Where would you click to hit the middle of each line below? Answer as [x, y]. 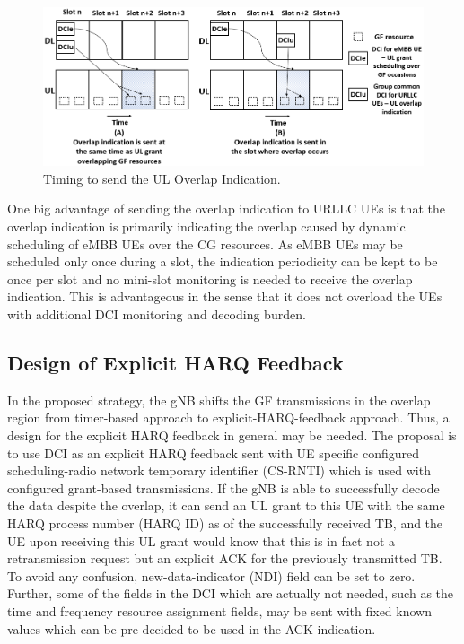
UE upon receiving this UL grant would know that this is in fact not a [201, 540]
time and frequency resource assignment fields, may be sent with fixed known [219, 610]
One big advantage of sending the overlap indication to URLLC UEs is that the [226, 209]
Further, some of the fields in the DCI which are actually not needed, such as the [231, 593]
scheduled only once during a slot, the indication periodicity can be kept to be [223, 261]
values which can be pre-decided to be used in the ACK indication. [192, 628]
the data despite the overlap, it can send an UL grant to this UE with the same [226, 505]
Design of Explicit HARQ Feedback [175, 362]
